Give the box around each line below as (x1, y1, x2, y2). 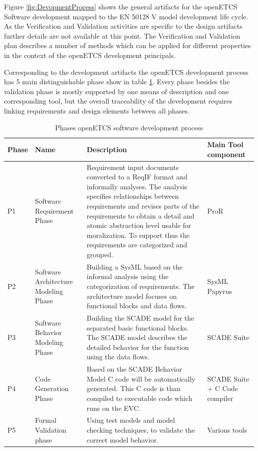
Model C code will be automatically (86, 373, 195, 384)
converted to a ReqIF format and (86, 171, 188, 182)
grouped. (86, 249, 114, 259)
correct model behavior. (86, 434, 159, 445)
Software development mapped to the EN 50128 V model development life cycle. (4, 11, 249, 21)
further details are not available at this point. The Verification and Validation (4, 30, 240, 41)
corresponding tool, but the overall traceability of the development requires (4, 96, 233, 106)
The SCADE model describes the (86, 332, 188, 342)
